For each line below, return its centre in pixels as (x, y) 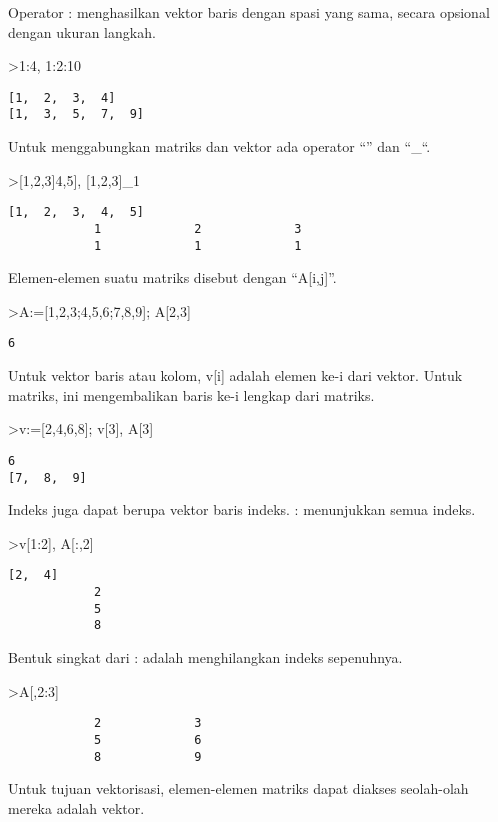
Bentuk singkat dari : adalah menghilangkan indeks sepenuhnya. (205, 657)
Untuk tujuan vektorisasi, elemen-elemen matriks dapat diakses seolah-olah (238, 788)
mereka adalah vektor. (76, 807)
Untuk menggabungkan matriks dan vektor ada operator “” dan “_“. (219, 146)
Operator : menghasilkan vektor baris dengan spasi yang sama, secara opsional (249, 12)
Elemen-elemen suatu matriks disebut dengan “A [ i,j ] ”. (172, 277)
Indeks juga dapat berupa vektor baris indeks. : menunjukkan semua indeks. (242, 509)
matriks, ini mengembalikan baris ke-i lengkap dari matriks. (191, 394)
